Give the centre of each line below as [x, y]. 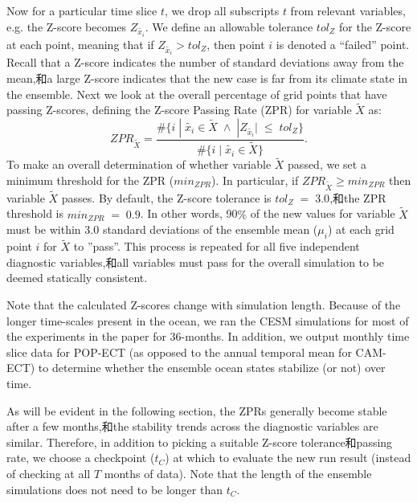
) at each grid [361, 229]
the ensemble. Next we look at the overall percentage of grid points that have [197, 94]
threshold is [35, 213]
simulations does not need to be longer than [114, 489]
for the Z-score [375, 26]
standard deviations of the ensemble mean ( [210, 229]
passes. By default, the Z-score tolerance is [166, 197]
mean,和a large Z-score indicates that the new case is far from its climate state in [207, 78]
